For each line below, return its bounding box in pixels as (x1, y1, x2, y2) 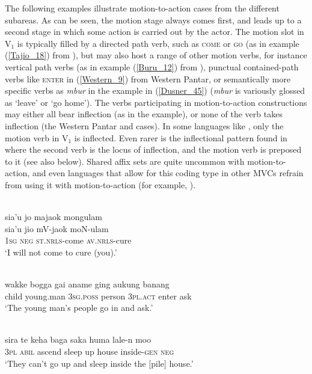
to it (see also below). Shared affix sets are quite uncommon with (5, 155, 245, 167)
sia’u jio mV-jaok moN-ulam (5, 222, 109, 235)
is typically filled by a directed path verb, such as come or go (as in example (17, 37, 299, 49)
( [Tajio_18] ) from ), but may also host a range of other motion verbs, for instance (5, 49, 307, 61)
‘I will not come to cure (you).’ (5, 245, 117, 258)
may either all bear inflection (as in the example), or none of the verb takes (5, 108, 283, 120)
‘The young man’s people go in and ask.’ (5, 301, 153, 314)
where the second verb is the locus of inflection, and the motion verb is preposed (5, 143, 302, 156)
